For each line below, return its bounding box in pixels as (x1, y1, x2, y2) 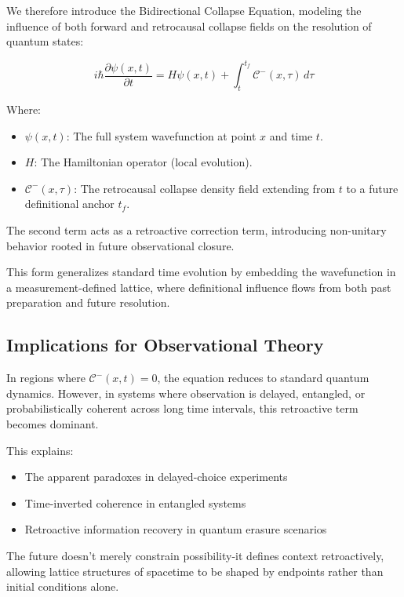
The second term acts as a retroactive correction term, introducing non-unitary (6, 222, 387, 238)
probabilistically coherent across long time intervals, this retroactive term (6, 400, 359, 417)
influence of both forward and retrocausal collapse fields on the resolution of (6, 17, 372, 34)
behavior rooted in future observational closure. (6, 237, 235, 253)
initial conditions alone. (6, 578, 119, 595)
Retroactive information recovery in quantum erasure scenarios (24, 521, 327, 537)
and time (269, 127, 313, 144)
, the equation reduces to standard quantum (157, 369, 369, 386)
